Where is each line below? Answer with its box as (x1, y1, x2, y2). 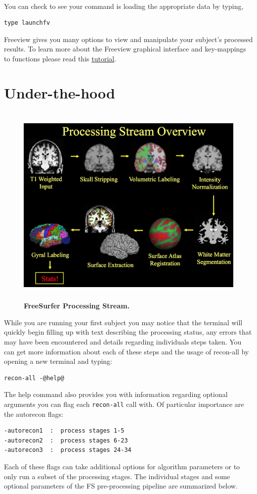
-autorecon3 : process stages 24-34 (4, 446, 131, 454)
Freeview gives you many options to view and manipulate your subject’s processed (4, 34, 253, 44)
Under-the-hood (4, 82, 115, 102)
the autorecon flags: (4, 408, 63, 419)
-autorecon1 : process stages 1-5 (4, 427, 125, 435)
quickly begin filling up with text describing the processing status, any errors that (4, 327, 252, 337)
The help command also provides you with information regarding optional (4, 389, 228, 399)
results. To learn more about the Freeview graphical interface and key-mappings (4, 44, 246, 54)
